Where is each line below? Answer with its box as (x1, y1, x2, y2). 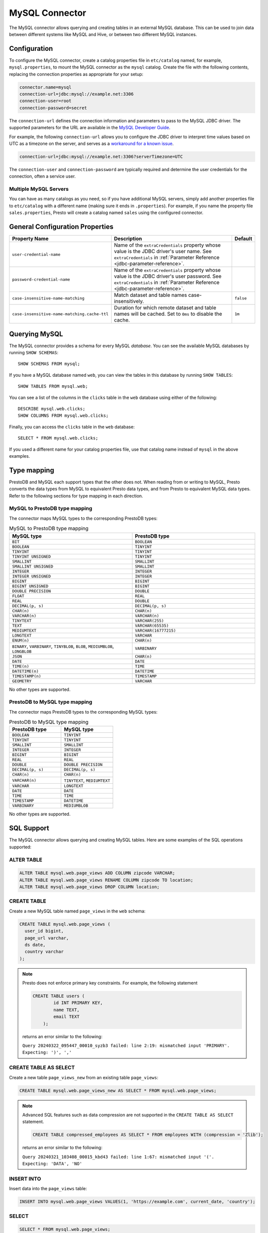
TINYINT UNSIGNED (12, 554, 51, 559)
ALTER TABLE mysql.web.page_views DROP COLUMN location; (19, 884, 160, 890)
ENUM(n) (12, 638, 30, 643)
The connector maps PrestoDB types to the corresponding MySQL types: (9, 709, 158, 715)
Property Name (12, 235, 49, 242)
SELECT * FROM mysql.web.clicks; (18, 435, 98, 441)
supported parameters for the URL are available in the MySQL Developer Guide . (9, 125, 171, 131)
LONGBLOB (12, 649, 32, 654)
